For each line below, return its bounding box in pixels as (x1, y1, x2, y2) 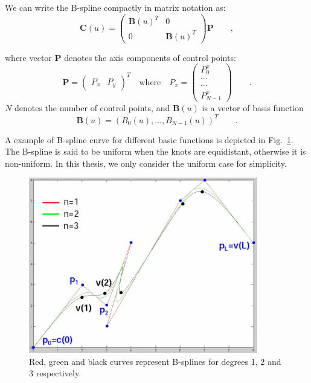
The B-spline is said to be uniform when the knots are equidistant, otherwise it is (5, 145, 306, 158)
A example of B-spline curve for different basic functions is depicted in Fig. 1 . (5, 133, 293, 146)
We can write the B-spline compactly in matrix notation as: (5, 1, 226, 13)
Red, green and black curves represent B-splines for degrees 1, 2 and (29, 355, 281, 367)
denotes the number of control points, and (14, 101, 170, 114)
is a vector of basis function (202, 101, 304, 114)
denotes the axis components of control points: (64, 51, 236, 63)
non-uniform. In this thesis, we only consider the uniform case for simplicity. (5, 156, 287, 169)
